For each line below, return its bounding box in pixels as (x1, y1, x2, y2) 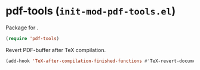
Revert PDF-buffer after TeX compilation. (5, 46, 106, 53)
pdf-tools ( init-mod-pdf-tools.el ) (5, 4, 176, 18)
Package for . (5, 24, 39, 31)
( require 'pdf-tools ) (5, 35, 60, 41)
